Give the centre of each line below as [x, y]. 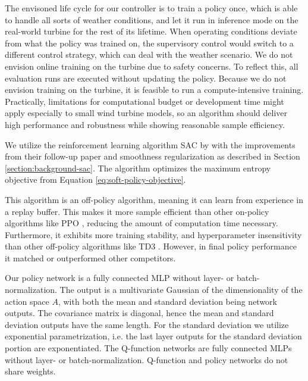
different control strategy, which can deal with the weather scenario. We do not [149, 54]
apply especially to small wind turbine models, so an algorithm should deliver [146, 113]
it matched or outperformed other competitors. [90, 257]
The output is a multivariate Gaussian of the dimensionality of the [181, 290]
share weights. [30, 371]
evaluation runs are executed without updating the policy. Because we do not [146, 78]
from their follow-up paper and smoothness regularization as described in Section [153, 156]
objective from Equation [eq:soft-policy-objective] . [95, 179]
